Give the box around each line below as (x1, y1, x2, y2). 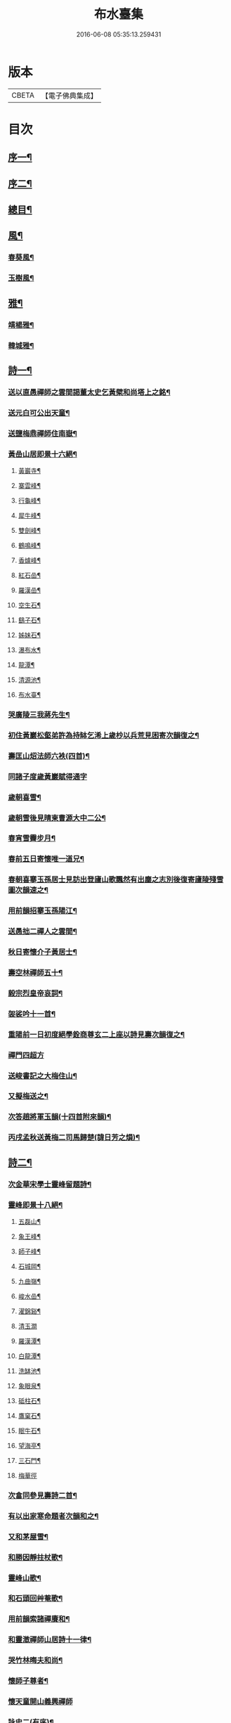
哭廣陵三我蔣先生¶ (8, 709, 70, 719)
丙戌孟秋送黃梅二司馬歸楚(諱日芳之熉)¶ (8, 1132, 140, 1142)
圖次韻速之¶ (8, 885, 48, 895)
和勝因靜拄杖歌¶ (8, 1552, 63, 1562)
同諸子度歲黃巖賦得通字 (8, 771, 87, 781)
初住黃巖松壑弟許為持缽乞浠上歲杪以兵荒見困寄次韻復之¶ (8, 730, 199, 740)
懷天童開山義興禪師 (8, 1697, 73, 1707)
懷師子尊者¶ (8, 1676, 48, 1686)
